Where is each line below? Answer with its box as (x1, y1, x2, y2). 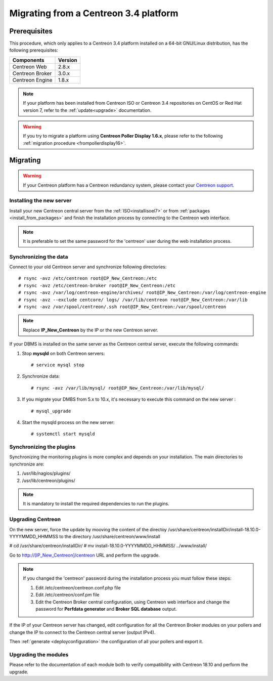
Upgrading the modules (9, 651, 69, 658)
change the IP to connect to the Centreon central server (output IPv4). (9, 629, 156, 635)
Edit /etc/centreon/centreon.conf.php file (35, 584, 121, 590)
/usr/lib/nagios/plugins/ (22, 471, 71, 477)
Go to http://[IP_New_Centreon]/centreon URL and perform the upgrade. (9, 552, 160, 558)
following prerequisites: (9, 47, 58, 53)
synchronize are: (9, 461, 44, 467)
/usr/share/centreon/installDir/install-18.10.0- (167, 526, 261, 532)
